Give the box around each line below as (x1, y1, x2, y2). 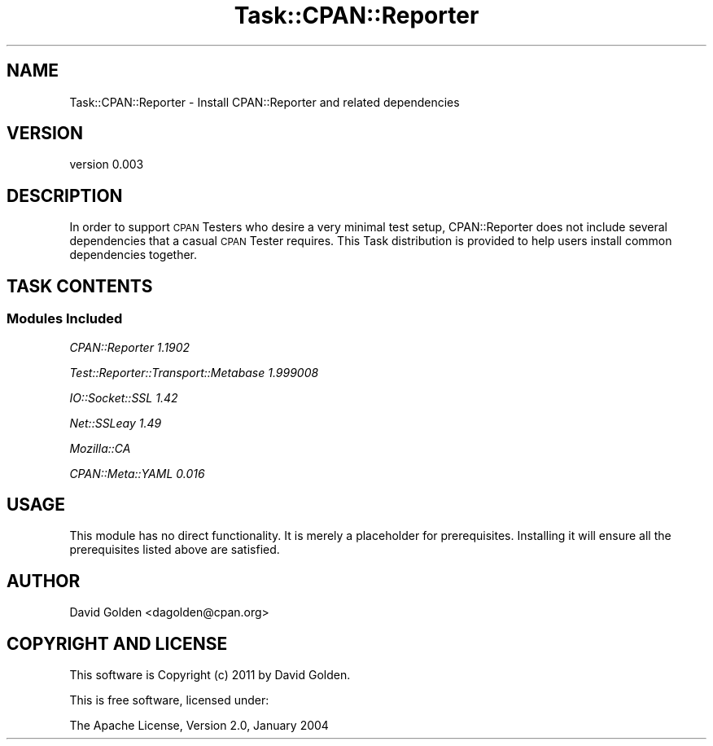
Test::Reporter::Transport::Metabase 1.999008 (69, 365, 319, 380)
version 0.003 (69, 157, 144, 172)
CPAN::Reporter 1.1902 (69, 340, 190, 354)
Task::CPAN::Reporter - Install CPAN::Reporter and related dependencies (69, 94, 460, 109)
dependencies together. (69, 248, 198, 262)
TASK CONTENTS (7, 275, 153, 296)
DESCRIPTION (7, 185, 123, 206)
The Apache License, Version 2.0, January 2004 (69, 718, 329, 733)
